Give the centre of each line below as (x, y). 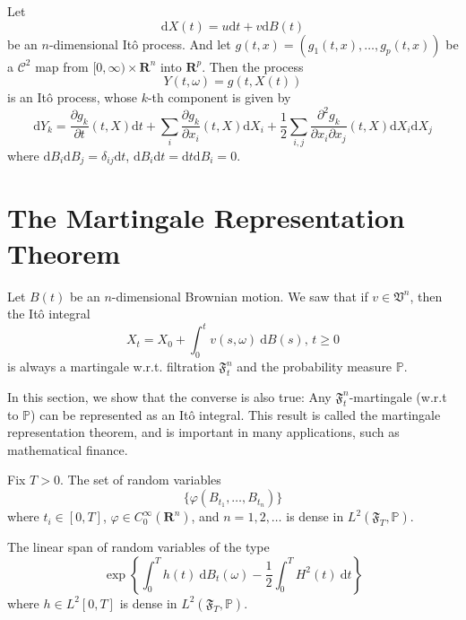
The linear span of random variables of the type (138, 547)
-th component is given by (219, 97)
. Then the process (253, 66)
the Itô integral (49, 314)
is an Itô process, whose (72, 97)
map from (62, 66)
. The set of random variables (140, 480)
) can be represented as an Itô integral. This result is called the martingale (236, 414)
